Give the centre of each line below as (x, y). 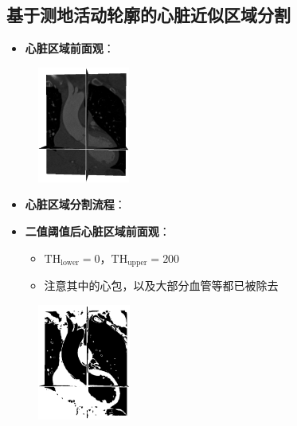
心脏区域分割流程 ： (75, 204)
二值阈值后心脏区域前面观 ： (98, 231)
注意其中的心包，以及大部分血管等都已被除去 (161, 285)
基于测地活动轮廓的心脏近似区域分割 (148, 15)
